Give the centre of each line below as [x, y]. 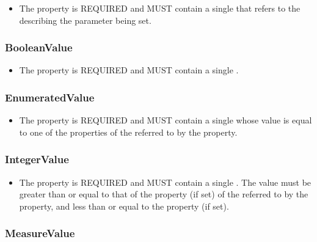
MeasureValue [40, 233]
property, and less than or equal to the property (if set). [124, 206]
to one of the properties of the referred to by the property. [128, 132]
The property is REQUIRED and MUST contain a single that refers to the [160, 8]
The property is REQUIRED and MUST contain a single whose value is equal [166, 120]
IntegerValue [37, 159]
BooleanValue [39, 47]
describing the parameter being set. [85, 20]
